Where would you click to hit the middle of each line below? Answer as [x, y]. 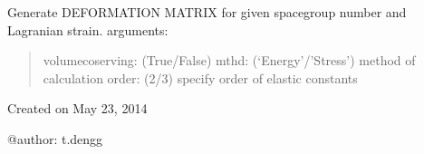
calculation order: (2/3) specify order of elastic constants [200, 77]
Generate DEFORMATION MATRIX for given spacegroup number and [207, 12]
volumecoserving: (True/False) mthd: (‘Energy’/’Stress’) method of [229, 60]
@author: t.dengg [55, 138]
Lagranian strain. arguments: [88, 29]
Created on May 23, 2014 [77, 108]
